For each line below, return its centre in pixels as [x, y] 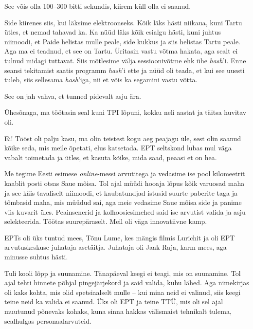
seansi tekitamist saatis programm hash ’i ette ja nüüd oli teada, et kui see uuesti [125, 70]
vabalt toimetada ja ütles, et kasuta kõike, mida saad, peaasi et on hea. [111, 157]
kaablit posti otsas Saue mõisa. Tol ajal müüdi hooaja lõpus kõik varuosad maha [125, 183]
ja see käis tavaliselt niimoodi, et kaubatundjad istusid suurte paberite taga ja [121, 192]
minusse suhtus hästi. [36, 257]
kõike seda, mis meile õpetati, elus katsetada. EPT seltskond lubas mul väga [118, 148]
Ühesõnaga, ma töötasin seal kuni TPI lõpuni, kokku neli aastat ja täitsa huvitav [126, 112]
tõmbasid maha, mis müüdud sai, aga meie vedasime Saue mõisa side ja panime [123, 202]
